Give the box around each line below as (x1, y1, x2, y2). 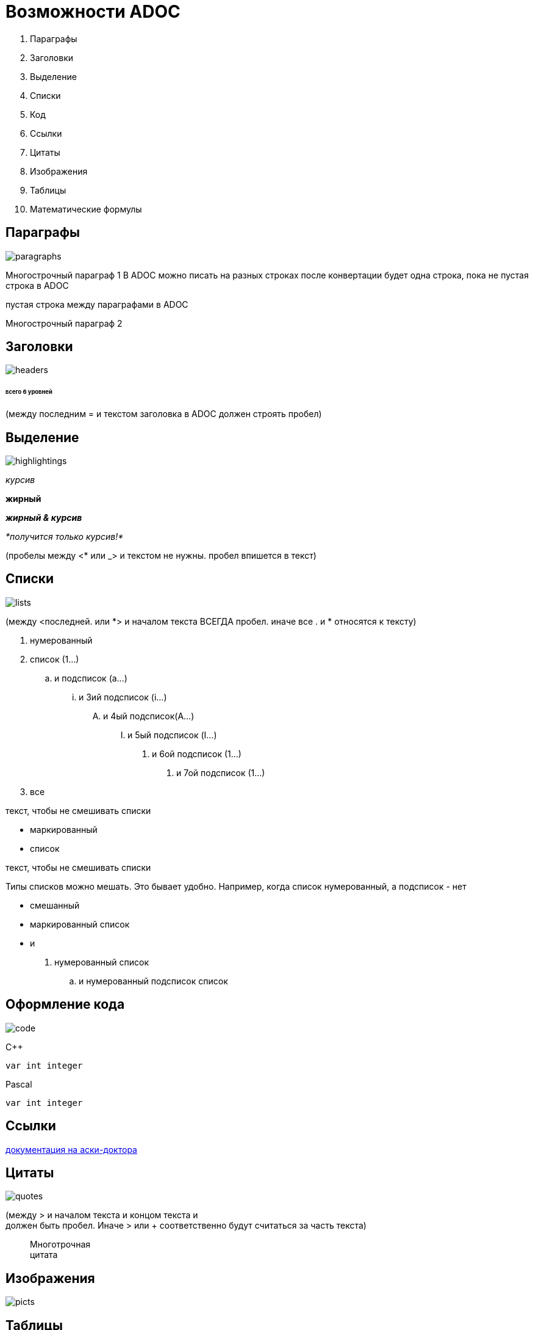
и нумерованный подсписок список (79, 975, 228, 986)
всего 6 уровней (5, 388, 52, 396)
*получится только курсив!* (5, 531, 124, 542)
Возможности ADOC (5, 1, 181, 22)
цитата (30, 1249, 58, 1260)
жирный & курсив (5, 512, 82, 523)
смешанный (30, 899, 80, 910)
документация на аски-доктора (5, 1144, 137, 1155)
